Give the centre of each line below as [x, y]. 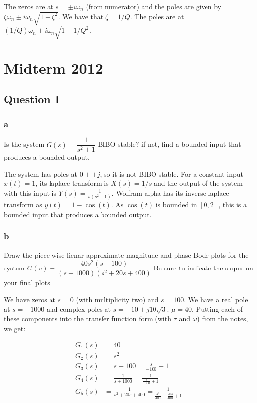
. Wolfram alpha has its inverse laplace [170, 193]
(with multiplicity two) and [117, 299]
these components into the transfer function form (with [88, 318]
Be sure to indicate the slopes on [203, 267]
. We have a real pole [216, 299]
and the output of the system [198, 183]
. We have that [81, 16]
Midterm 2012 [53, 67]
